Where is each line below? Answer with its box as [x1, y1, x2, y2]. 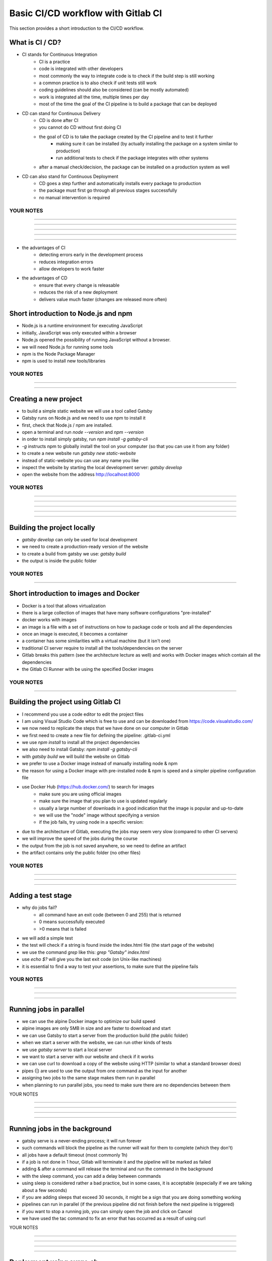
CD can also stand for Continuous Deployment [22, 173, 118, 179]
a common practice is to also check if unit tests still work [39, 80, 157, 86]
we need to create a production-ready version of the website [22, 544, 149, 550]
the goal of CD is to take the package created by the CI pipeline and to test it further [39, 134, 214, 140]
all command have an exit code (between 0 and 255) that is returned [39, 911, 181, 918]
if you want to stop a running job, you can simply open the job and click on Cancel [22, 1208, 192, 1214]
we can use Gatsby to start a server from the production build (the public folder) [22, 1032, 188, 1039]
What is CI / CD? [9, 38, 61, 47]
